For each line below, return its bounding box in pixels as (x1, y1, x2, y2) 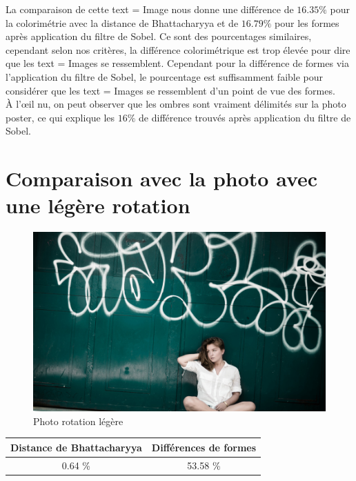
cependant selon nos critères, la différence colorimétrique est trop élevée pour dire (6, 42, 350, 57)
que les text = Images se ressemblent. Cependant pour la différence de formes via (6, 56, 349, 70)
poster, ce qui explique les (6, 110, 115, 124)
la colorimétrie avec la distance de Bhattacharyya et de (6, 15, 239, 30)
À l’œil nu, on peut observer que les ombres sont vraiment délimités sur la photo (6, 97, 346, 111)
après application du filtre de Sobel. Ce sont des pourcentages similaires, (6, 29, 312, 43)
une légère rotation (6, 191, 190, 219)
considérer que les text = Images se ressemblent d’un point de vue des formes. (6, 83, 335, 97)
